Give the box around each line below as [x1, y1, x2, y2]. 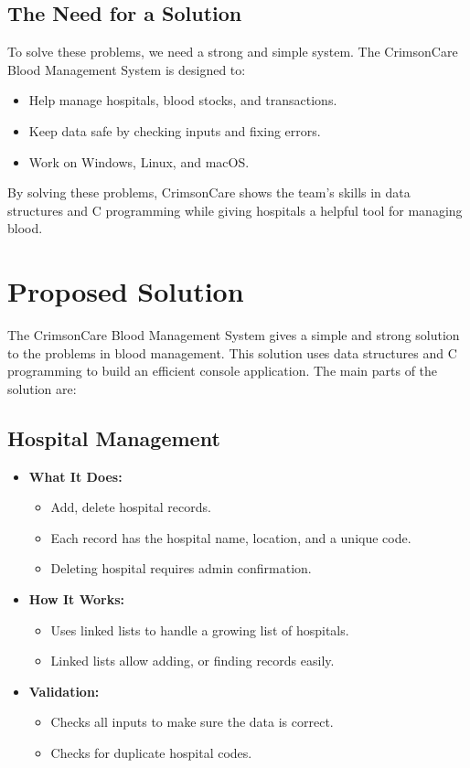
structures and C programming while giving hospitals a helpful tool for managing [7, 200, 463, 219]
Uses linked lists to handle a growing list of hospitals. [50, 620, 349, 639]
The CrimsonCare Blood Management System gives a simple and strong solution [7, 325, 460, 345]
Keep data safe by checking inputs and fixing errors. [28, 121, 321, 140]
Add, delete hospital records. [50, 497, 211, 517]
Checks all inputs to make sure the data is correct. [50, 712, 334, 731]
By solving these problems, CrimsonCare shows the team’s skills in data [7, 183, 411, 202]
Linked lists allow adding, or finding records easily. [50, 651, 335, 670]
